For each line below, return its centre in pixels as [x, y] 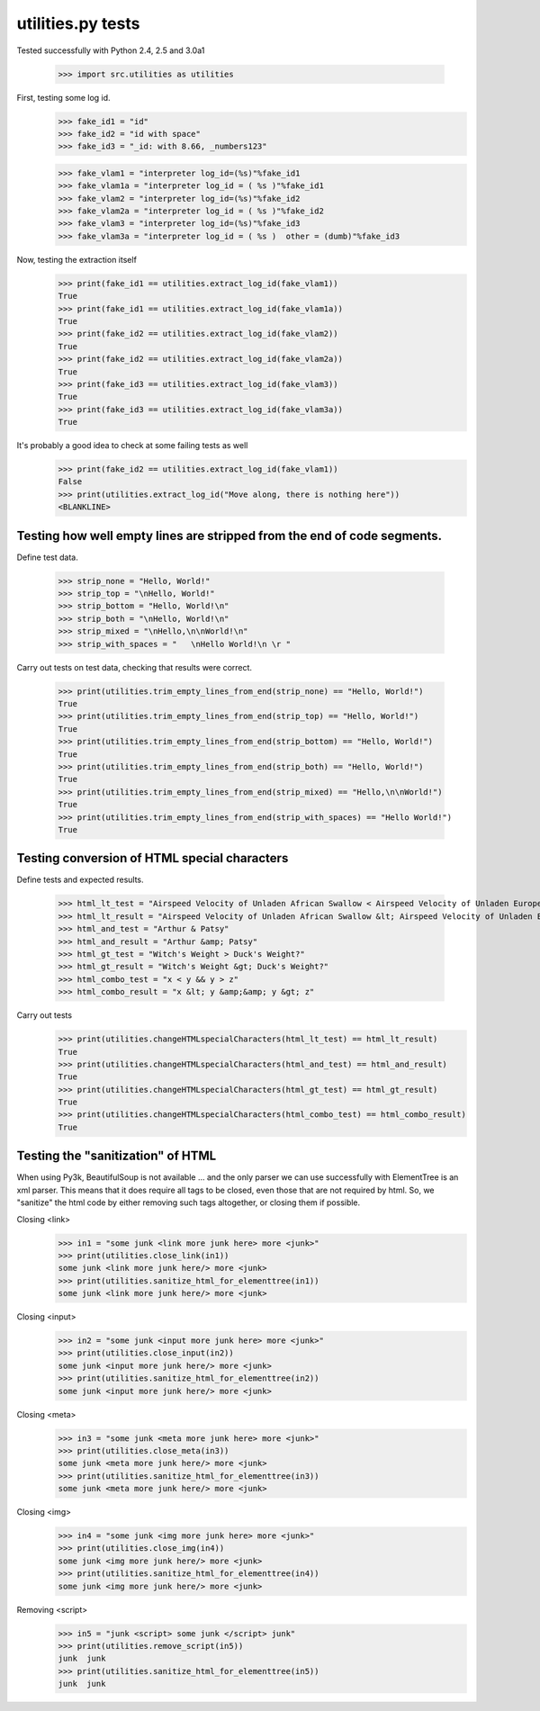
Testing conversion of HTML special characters [153, 858]
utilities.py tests [78, 23]
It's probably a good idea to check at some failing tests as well [132, 446]
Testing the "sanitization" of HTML [117, 1156]
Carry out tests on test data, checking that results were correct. [134, 667]
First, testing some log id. [64, 97]
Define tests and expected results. [80, 880]
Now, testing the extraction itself [76, 259]
